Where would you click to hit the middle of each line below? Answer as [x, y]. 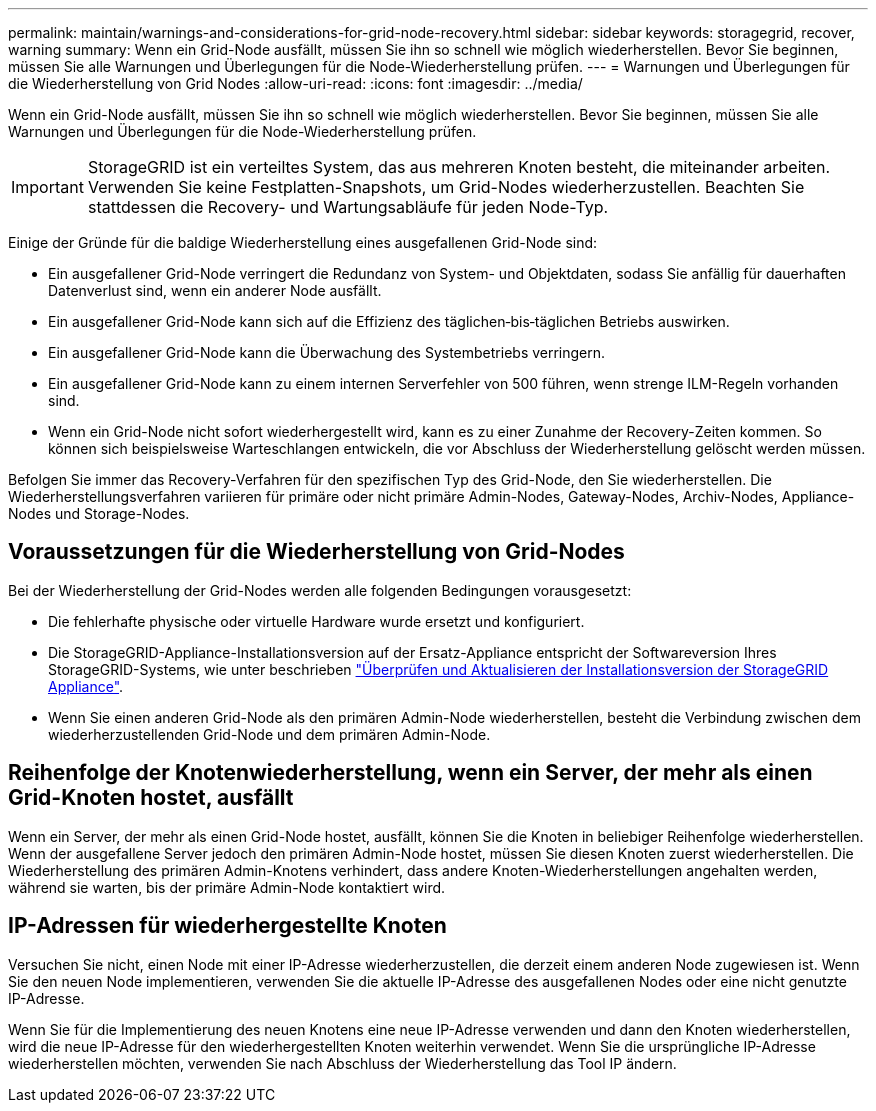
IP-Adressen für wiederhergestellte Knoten [227, 926]
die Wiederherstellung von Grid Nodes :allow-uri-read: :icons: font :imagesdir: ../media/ [295, 83]
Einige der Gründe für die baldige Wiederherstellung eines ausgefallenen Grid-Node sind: [303, 242]
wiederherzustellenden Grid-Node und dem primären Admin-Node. [269, 734]
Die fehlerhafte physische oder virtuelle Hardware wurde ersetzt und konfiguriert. [316, 621]
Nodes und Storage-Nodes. [99, 513]
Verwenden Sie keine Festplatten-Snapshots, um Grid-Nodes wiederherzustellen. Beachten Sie [446, 187]
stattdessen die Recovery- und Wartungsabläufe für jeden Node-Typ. [348, 207]
